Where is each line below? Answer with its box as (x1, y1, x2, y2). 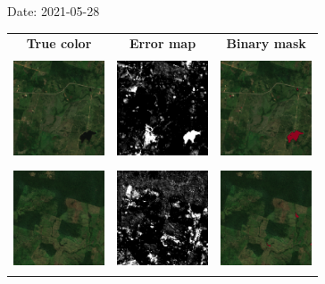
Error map (129, 34, 196, 53)
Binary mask (226, 34, 306, 53)
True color (26, 34, 92, 53)
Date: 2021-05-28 (7, 2, 100, 20)
